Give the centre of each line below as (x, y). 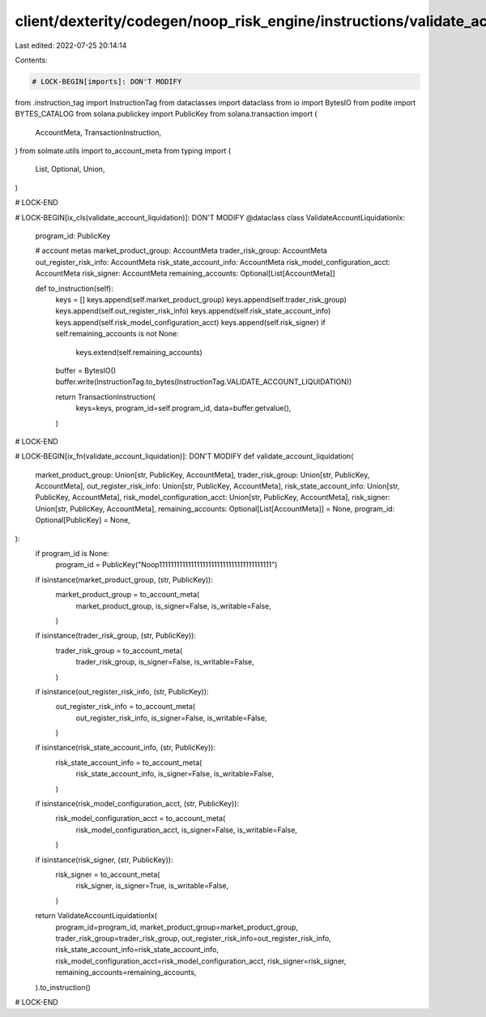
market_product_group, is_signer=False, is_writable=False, (173, 606)
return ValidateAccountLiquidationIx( (96, 916)
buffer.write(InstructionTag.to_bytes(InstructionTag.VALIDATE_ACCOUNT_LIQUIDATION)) (204, 382)
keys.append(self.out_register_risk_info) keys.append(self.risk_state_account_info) (193, 311)
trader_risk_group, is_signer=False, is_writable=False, (165, 662)
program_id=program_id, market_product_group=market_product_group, (177, 927)
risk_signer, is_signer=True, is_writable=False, (152, 886)
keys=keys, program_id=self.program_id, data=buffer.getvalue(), (183, 408)
